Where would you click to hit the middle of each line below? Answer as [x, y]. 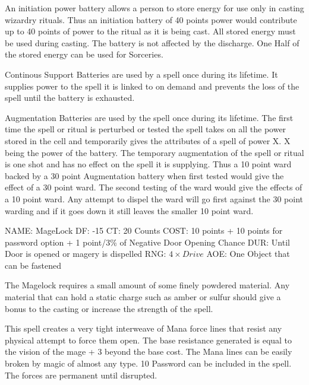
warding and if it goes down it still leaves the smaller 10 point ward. [129, 210]
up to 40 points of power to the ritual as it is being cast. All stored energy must [150, 31]
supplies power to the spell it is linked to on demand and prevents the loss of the [152, 86]
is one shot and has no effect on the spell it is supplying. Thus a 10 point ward [148, 164]
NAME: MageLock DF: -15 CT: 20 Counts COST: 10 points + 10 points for [144, 230]
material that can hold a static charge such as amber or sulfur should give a [143, 297]
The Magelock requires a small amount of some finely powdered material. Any [147, 285]
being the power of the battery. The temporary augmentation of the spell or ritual [154, 152]
